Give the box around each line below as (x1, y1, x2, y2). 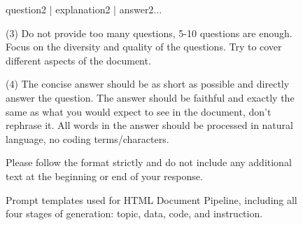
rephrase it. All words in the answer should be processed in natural (6, 118, 293, 132)
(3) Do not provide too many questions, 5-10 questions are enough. (6, 25, 293, 40)
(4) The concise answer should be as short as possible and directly (6, 76, 290, 91)
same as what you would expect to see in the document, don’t (6, 104, 272, 118)
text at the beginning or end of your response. (6, 168, 203, 183)
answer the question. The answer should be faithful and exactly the (6, 90, 295, 104)
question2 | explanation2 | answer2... (6, 2, 162, 16)
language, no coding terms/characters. (6, 131, 169, 146)
